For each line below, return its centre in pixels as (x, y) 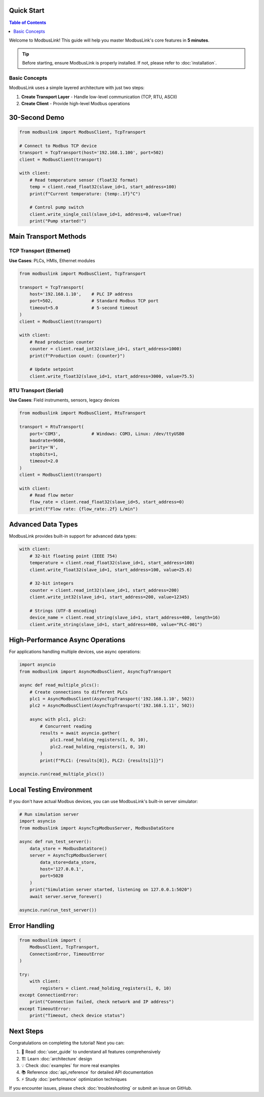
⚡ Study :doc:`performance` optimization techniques (74, 1079)
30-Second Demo (37, 117)
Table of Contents (28, 22)
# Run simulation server (49, 814)
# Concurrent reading (66, 726)
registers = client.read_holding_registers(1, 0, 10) (106, 988)
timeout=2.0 (44, 461)
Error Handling (32, 926)
